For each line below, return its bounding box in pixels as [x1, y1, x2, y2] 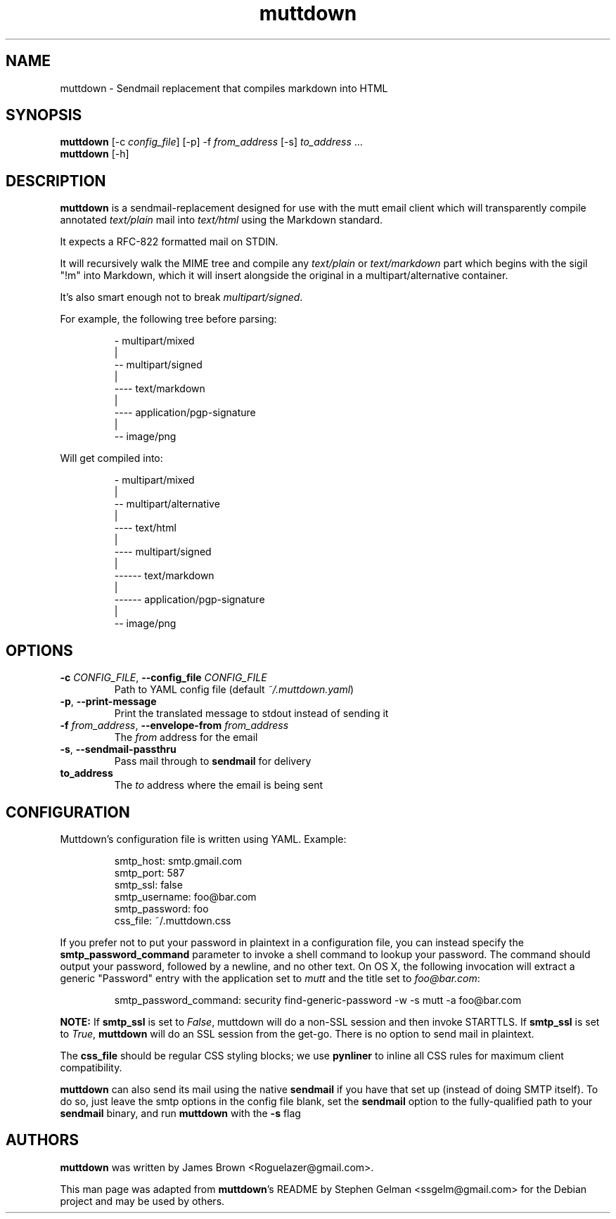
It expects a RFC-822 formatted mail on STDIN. [60, 236, 278, 248]
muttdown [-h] [60, 148, 129, 160]
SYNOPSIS [6, 106, 82, 124]
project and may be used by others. [60, 1194, 225, 1207]
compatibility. [60, 1061, 122, 1073]
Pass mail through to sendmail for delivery [114, 755, 312, 768]
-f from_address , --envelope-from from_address [60, 719, 289, 732]
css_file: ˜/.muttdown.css [114, 914, 231, 927]
